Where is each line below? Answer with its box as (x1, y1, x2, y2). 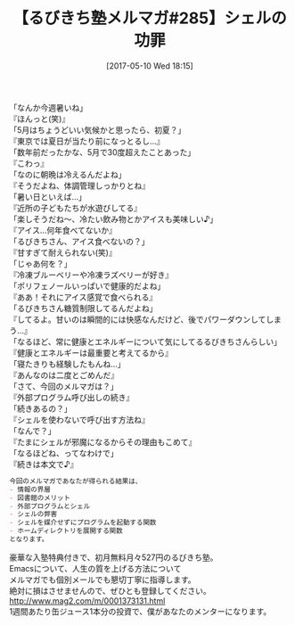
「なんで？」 (9, 425, 56, 436)
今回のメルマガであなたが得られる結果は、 (9, 476, 143, 486)
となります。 (9, 535, 49, 544)
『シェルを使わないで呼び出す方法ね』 (9, 414, 150, 424)
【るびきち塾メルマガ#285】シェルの (12, 8, 287, 29)
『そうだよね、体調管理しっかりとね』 (9, 180, 150, 191)
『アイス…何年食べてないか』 (9, 225, 118, 235)
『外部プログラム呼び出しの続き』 (9, 391, 135, 402)
